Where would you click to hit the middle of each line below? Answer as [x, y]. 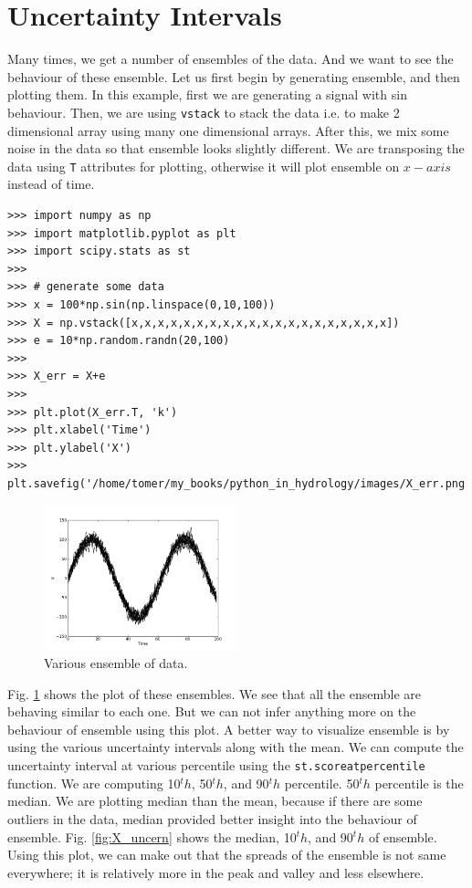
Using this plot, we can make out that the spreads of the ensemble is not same [227, 855]
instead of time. [51, 184]
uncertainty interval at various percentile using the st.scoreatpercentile [216, 765]
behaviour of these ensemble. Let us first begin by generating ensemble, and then [234, 76]
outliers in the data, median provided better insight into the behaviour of [212, 818]
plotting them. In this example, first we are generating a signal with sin [207, 94]
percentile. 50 [322, 783]
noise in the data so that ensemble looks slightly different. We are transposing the [236, 148]
